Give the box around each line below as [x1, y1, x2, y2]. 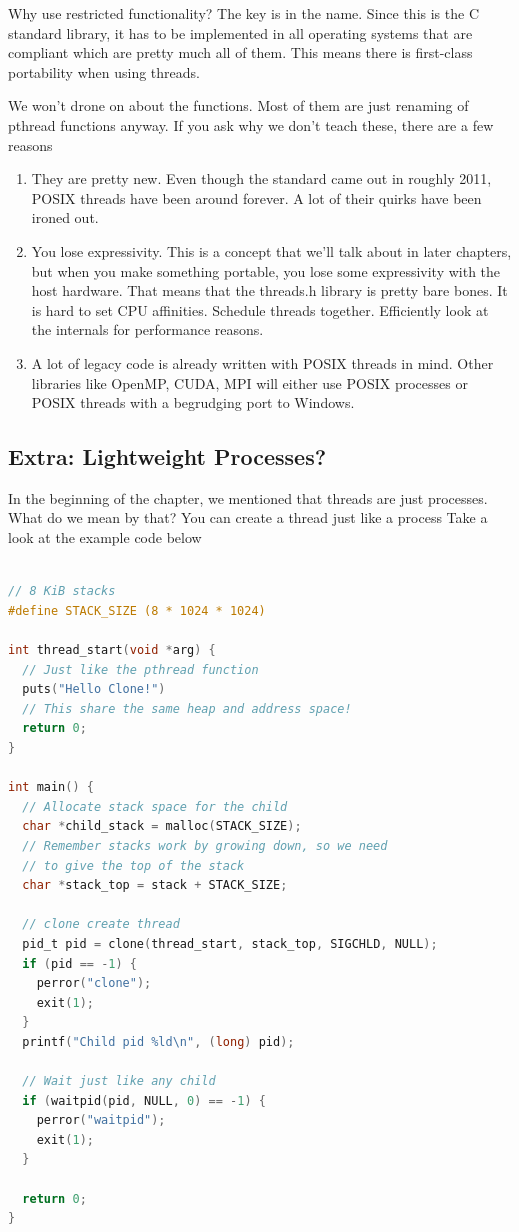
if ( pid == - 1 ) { [22, 956, 137, 971]
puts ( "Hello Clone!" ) [22, 682, 166, 697]
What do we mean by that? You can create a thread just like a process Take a [8, 507, 488, 528]
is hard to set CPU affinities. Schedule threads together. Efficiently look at [31, 299, 489, 320]
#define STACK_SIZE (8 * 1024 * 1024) [8, 603, 266, 618]
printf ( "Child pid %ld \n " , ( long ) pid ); [22, 1034, 295, 1049]
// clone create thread [22, 917, 180, 932]
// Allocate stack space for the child [22, 799, 288, 814]
